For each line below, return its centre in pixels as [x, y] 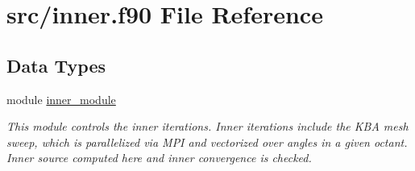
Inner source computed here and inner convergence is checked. [159, 158]
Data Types [56, 65]
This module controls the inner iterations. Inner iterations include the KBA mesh [207, 126]
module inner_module [61, 99]
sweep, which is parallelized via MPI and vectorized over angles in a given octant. [207, 142]
